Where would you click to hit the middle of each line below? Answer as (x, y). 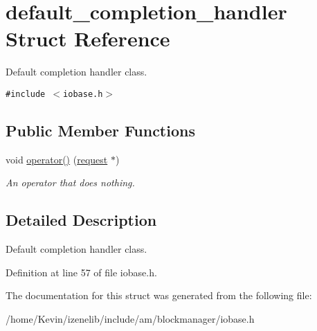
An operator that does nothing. (70, 182)
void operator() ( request (57, 159)
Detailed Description (81, 220)
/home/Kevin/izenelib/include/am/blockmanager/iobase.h (130, 318)
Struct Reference (88, 38)
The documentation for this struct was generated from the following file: (159, 295)
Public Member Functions (100, 130)
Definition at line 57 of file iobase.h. (81, 272)
